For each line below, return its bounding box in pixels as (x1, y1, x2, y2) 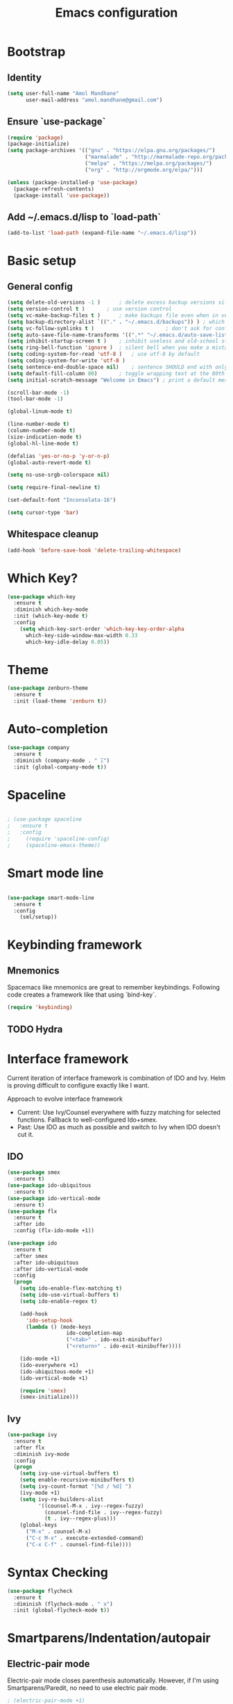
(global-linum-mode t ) (7, 408, 73, 415)
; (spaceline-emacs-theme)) (7, 842, 101, 849)
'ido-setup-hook (25, 1317, 73, 1324)
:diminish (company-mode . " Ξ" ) (13, 757, 110, 764)
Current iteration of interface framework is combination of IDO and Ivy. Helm (7, 1074, 225, 1082)
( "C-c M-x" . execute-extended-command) (25, 1534, 144, 1542)
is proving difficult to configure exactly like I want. (7, 1081, 150, 1090)
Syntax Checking (7, 1565, 109, 1580)
